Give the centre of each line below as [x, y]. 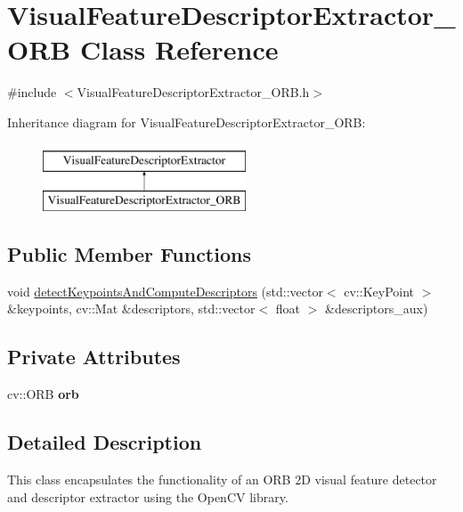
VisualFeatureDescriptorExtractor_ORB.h [193, 92]
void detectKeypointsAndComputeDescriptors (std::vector [165, 291]
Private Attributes [94, 357]
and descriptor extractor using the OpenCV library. [148, 496]
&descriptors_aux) [377, 309]
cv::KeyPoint [379, 291]
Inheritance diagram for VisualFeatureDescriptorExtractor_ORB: [187, 122]
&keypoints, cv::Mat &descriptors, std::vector [131, 309]
